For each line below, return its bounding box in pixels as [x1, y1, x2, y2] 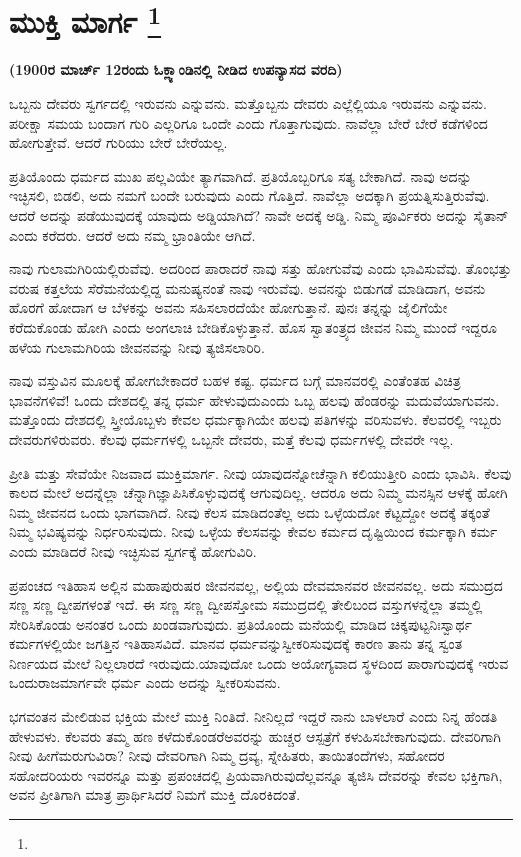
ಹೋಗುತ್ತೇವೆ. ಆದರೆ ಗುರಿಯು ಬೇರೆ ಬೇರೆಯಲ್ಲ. [9, 132, 228, 153]
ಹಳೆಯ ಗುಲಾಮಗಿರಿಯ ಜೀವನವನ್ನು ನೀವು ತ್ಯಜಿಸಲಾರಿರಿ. [9, 336, 265, 357]
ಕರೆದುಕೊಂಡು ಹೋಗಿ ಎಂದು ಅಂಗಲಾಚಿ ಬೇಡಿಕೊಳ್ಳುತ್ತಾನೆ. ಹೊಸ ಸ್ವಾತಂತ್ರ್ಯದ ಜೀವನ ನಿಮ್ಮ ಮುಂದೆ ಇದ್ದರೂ [9, 316, 497, 337]
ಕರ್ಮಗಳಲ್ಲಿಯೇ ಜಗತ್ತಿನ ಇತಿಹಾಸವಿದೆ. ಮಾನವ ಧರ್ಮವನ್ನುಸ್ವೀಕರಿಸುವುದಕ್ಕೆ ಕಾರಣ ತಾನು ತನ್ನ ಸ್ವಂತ [9, 633, 463, 654]
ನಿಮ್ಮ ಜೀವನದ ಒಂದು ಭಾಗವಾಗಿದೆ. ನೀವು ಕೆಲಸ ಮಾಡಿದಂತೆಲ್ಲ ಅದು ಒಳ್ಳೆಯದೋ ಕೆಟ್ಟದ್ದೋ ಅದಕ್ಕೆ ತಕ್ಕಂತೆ [9, 501, 490, 522]
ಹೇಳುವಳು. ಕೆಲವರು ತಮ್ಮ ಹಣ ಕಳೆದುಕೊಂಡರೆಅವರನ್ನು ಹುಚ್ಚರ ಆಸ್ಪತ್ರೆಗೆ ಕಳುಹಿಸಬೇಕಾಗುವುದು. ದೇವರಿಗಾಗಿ [9, 725, 501, 746]
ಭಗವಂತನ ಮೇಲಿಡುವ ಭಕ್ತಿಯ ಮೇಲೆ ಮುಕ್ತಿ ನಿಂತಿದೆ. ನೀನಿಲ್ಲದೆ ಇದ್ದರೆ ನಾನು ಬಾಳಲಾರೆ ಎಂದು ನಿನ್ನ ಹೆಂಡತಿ [9, 706, 498, 727]
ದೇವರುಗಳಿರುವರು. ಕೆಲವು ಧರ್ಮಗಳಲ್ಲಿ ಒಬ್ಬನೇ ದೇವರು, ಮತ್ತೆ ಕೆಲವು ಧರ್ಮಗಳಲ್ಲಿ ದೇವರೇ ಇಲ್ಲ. [9, 428, 454, 449]
